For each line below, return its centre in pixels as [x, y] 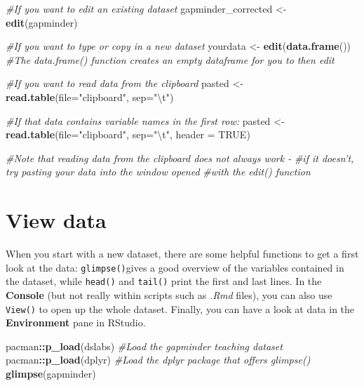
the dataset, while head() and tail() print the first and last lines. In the [164, 281]
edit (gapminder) [42, 22]
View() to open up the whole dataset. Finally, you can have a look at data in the [180, 308]
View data [56, 220]
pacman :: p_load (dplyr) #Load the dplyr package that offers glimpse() [158, 360]
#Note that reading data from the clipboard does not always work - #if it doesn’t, [180, 158]
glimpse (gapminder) [51, 373]
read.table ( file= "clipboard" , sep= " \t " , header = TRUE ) [128, 134]
